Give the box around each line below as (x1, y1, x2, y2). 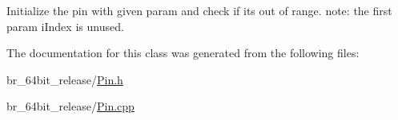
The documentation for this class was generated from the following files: (6, 45, 360, 61)
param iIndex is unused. (6, 17, 124, 34)
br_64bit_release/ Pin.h (6, 71, 123, 87)
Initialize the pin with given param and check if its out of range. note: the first (6, 2, 392, 18)
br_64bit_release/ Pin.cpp (6, 98, 135, 114)
